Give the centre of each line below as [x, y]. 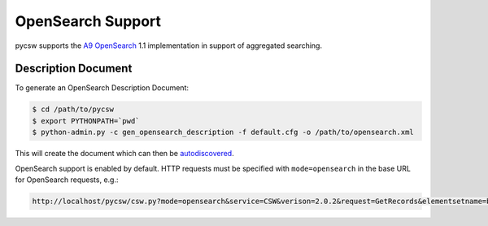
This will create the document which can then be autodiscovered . [125, 154]
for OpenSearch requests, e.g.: [67, 180]
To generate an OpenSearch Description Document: [102, 88]
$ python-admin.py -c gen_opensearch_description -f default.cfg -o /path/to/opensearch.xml [223, 133]
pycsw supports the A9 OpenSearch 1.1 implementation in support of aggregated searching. [169, 46]
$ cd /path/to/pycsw [73, 109]
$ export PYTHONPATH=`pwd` [86, 121]
